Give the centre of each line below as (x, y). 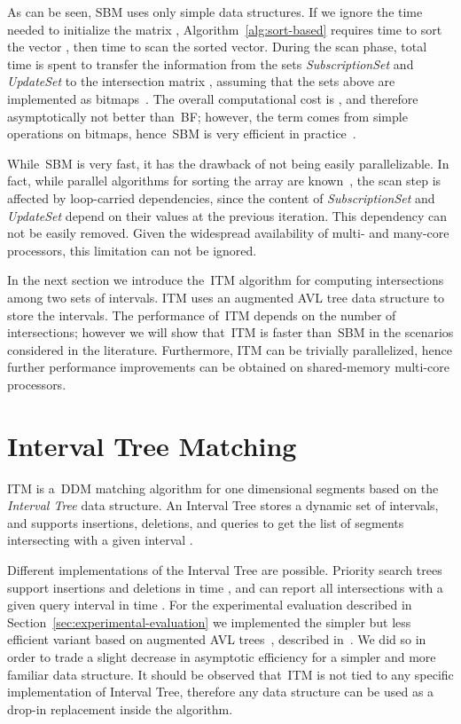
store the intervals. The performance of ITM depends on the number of (202, 315)
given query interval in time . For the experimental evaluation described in (210, 605)
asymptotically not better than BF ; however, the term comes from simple (207, 116)
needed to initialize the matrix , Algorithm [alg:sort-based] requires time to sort (225, 29)
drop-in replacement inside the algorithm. (120, 708)
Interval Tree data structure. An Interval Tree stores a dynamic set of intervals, (223, 505)
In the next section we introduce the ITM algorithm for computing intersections (226, 280)
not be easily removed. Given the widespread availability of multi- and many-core (228, 233)
